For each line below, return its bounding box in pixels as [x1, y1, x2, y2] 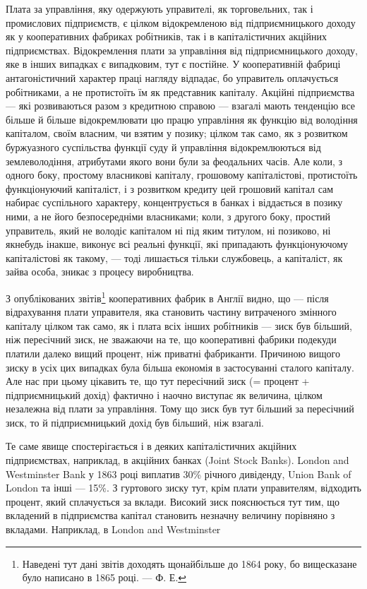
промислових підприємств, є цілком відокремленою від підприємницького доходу [6, 15, 356, 30]
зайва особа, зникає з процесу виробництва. [6, 264, 194, 279]
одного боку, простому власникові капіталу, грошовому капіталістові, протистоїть [6, 167, 358, 182]
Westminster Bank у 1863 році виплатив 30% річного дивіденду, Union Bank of [6, 466, 351, 481]
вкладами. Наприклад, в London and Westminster [6, 522, 221, 537]
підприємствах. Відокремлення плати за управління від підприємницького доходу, [6, 42, 358, 57]
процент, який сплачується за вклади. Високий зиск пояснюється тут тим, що [6, 494, 340, 508]
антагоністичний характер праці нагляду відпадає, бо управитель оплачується [6, 70, 339, 85]
